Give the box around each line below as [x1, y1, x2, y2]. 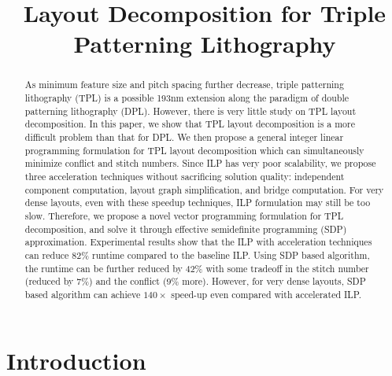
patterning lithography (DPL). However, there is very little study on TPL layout [24, 104, 357, 117]
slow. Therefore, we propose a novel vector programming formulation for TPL [24, 208, 344, 222]
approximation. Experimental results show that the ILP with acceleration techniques [24, 235, 372, 249]
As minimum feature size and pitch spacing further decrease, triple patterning [24, 78, 344, 91]
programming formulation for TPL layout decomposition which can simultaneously [24, 143, 364, 157]
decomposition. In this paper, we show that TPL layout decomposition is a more [24, 117, 355, 131]
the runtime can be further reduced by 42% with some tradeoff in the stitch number [24, 261, 369, 275]
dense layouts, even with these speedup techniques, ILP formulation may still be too [24, 196, 371, 209]
